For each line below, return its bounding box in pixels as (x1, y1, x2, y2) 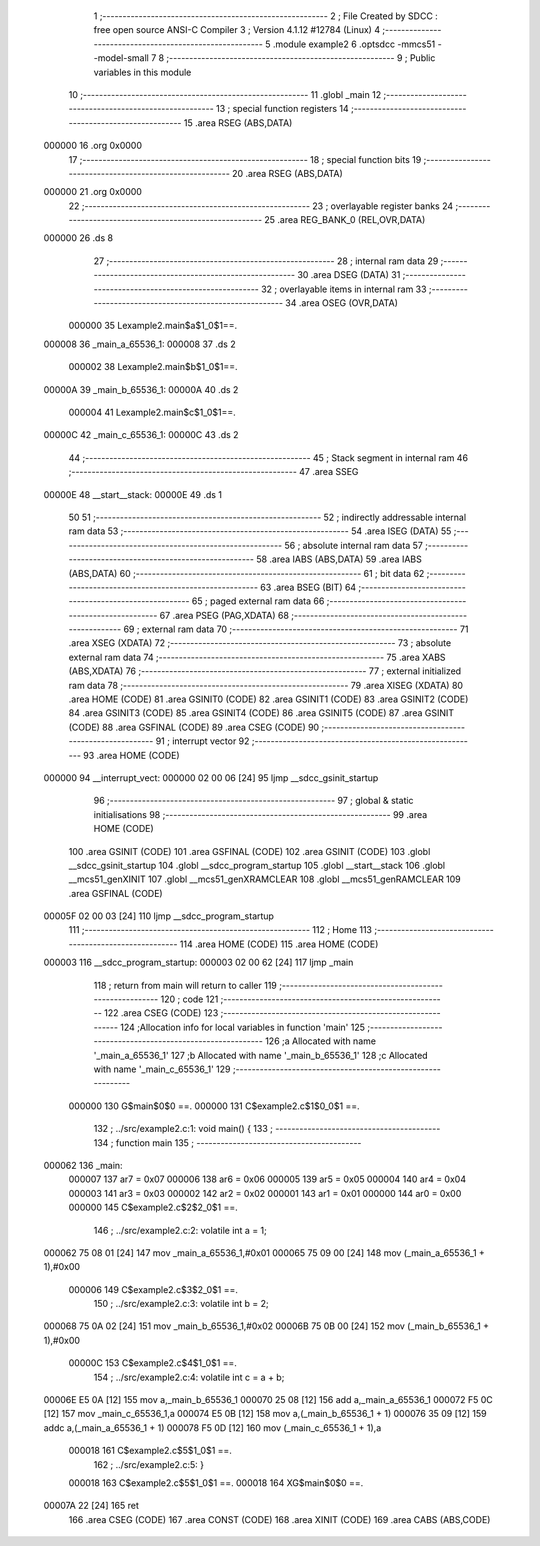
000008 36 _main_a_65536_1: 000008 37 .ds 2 (43, 338, 236, 350)
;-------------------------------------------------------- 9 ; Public (166, 52, 436, 64)
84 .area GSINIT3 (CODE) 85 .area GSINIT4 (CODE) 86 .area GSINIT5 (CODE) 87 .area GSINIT (68, 707, 455, 719)
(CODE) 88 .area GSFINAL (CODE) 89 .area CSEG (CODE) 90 (68, 721, 320, 733)
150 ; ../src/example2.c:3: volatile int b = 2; (93, 1298, 269, 1310)
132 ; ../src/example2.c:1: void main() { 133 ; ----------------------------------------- (93, 1123, 441, 1135)
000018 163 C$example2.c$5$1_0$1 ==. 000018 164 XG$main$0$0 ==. (68, 1476, 364, 1489)
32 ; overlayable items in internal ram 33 (260, 283, 427, 295)
